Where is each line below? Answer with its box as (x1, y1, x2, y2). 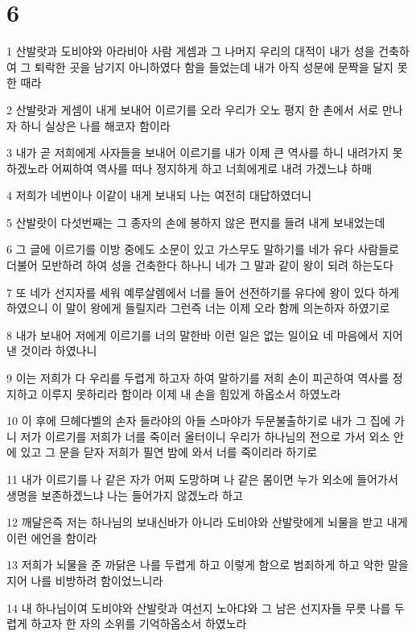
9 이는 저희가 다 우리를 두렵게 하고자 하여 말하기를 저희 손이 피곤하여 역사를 (6, 370, 389, 386)
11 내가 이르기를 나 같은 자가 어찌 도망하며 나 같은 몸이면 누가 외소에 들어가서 (6, 471, 398, 487)
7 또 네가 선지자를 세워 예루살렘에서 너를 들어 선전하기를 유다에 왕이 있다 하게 (6, 283, 399, 300)
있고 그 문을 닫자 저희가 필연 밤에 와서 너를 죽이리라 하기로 (20, 444, 318, 460)
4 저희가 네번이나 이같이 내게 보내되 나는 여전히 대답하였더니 (6, 187, 312, 204)
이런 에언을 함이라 (6, 529, 97, 546)
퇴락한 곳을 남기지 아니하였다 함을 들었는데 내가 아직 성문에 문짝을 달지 (35, 58, 393, 75)
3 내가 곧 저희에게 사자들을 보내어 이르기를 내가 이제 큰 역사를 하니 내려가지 (6, 144, 389, 161)
